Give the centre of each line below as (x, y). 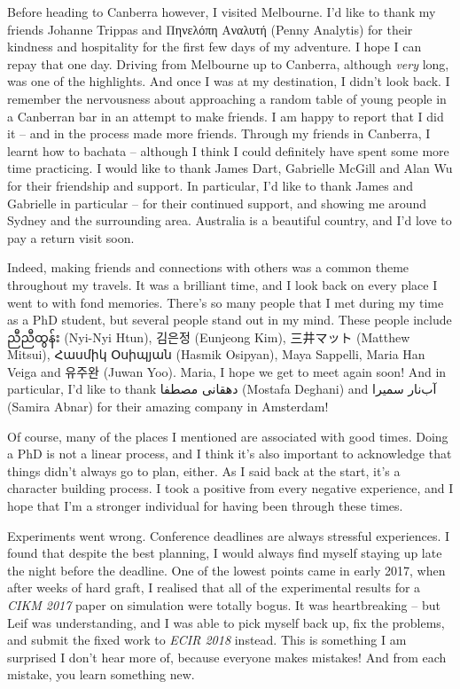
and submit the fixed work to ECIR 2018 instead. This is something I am (207, 640)
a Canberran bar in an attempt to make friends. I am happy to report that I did (226, 116)
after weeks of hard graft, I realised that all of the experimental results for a (214, 587)
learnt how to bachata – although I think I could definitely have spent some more (228, 150)
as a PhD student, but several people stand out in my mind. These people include (230, 320)
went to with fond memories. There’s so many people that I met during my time (226, 302)
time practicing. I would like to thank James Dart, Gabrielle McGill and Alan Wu (230, 168)
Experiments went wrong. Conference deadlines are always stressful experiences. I (229, 535)
